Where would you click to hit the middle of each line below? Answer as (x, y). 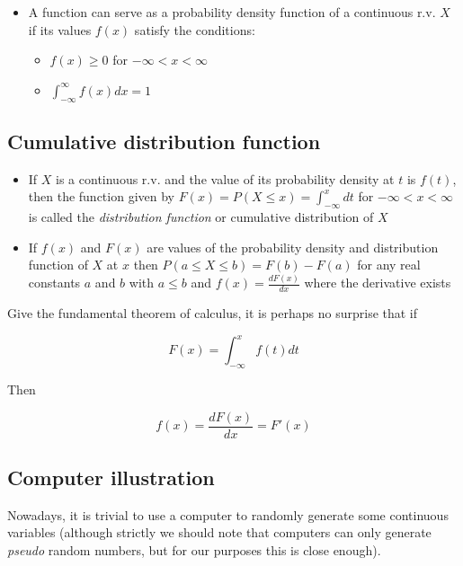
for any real (389, 265)
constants (54, 283)
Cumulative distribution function (164, 141)
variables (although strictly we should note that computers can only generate (219, 532)
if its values (60, 29)
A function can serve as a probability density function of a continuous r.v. (232, 12)
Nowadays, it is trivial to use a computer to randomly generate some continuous (228, 514)
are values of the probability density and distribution (293, 247)
